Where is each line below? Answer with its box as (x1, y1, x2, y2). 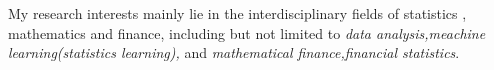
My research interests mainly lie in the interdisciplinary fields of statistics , (8, 3, 467, 23)
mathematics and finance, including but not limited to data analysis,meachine (8, 22, 486, 43)
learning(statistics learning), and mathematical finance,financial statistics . (8, 42, 460, 63)
